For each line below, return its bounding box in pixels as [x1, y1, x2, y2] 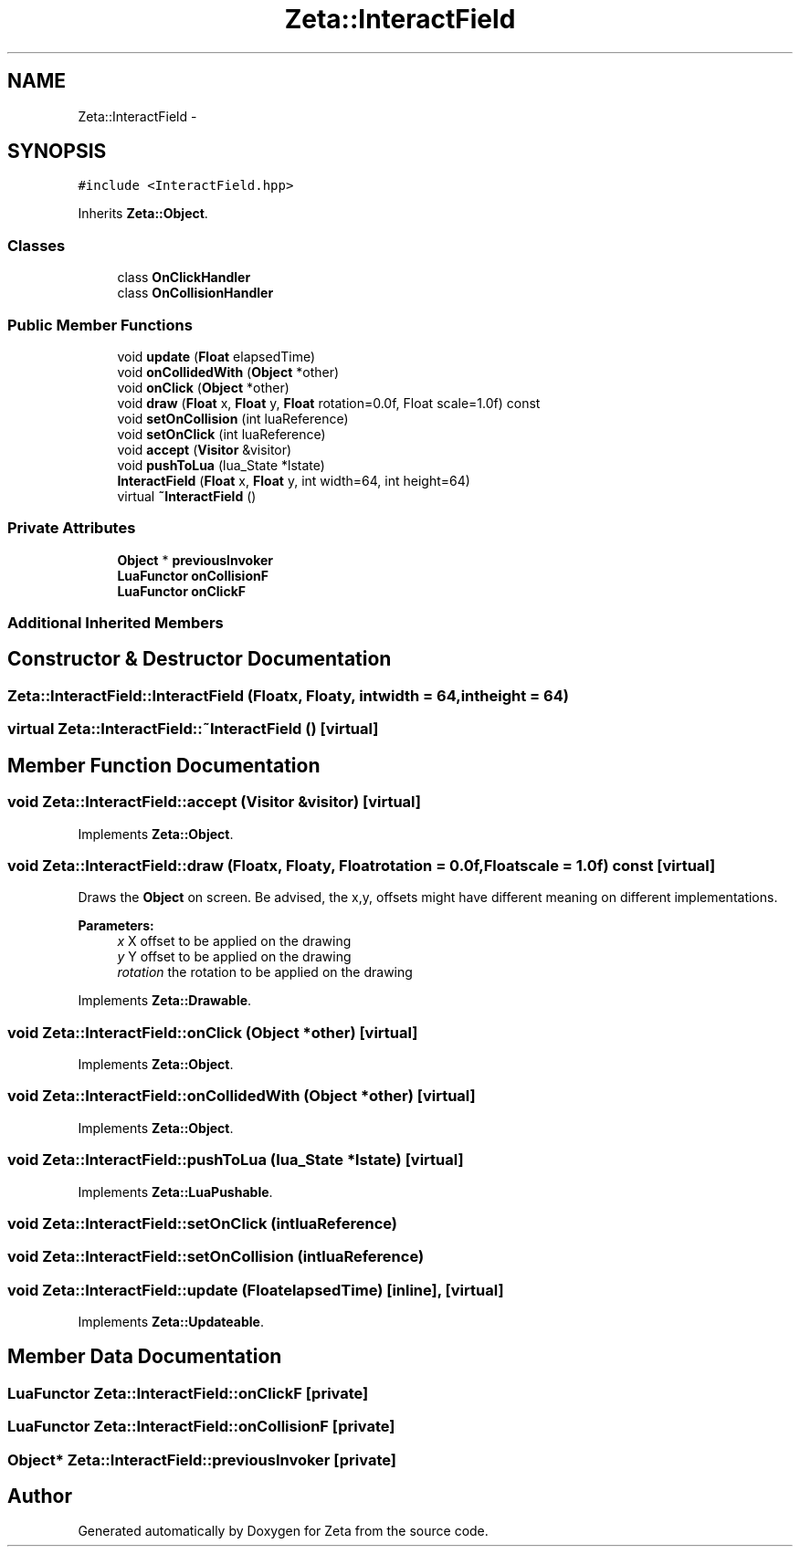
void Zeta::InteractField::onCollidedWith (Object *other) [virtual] [7, 1087, 476, 1106]
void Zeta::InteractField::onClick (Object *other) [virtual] [7, 1023, 418, 1042]
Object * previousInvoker [117, 551, 273, 568]
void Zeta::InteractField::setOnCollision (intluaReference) [7, 1247, 425, 1266]
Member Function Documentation [7, 753, 321, 777]
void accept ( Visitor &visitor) [117, 441, 292, 457]
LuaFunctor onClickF [117, 583, 246, 599]
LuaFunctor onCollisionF [117, 567, 268, 583]
